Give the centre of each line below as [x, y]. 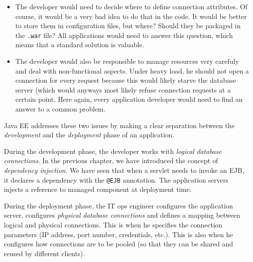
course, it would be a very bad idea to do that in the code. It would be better [131, 16]
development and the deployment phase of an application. [89, 135]
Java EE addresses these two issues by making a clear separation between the [119, 125]
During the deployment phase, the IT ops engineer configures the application [118, 205]
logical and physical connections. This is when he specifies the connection [113, 225]
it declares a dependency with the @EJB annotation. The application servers [116, 179]
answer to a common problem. [60, 109]
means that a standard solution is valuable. [80, 45]
